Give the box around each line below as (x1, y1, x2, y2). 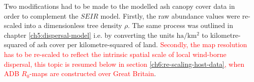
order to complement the (4, 10, 79, 21)
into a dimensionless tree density (24, 20, 122, 30)
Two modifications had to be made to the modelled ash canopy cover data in (4, 1, 235, 11)
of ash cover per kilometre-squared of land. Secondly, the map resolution (29, 39, 247, 50)
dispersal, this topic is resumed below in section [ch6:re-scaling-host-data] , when (4, 58, 245, 69)
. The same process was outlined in (128, 20, 233, 30)
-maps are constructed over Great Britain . (29, 68, 156, 79)
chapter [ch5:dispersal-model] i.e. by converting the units (4, 29, 174, 40)
